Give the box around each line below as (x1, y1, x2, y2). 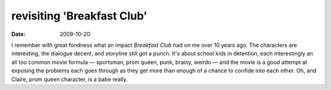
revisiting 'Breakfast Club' (11, 9, 148, 22)
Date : (11, 30, 26, 38)
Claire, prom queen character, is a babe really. (11, 75, 128, 83)
